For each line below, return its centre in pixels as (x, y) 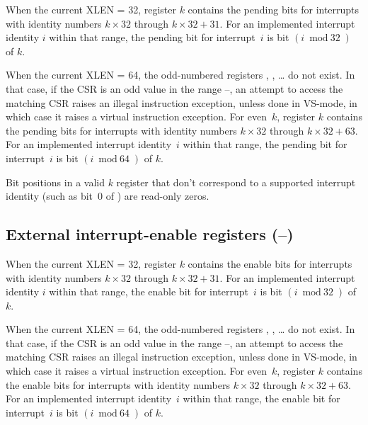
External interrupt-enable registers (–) (150, 234)
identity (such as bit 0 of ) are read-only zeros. (108, 196)
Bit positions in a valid (55, 182)
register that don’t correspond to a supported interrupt (236, 182)
